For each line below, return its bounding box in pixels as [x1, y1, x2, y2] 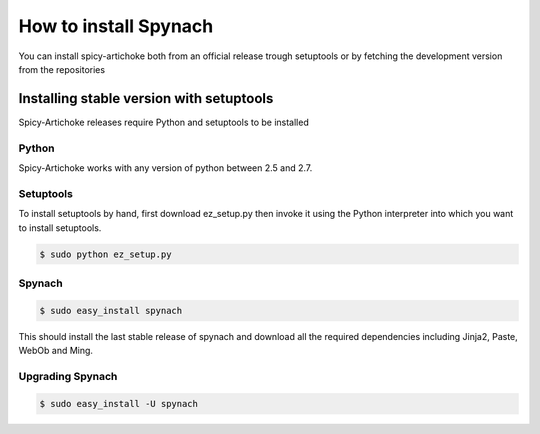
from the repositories [18, 63, 105, 75]
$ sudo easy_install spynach [39, 305, 183, 316]
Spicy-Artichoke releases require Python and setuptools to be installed [18, 116, 309, 128]
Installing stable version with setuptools [18, 90, 274, 107]
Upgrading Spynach [18, 369, 118, 383]
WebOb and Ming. [18, 345, 94, 357]
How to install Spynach [18, 15, 214, 37]
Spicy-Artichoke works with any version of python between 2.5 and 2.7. [18, 161, 313, 174]
